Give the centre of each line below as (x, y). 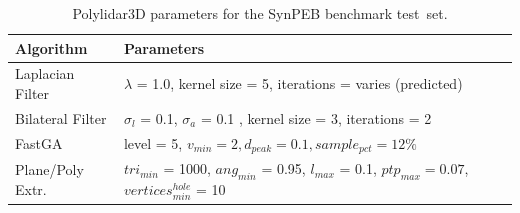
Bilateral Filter (61, 117)
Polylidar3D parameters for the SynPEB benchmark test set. (260, 13)
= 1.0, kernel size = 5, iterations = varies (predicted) (299, 83)
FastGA (39, 143)
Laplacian (45, 73)
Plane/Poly (49, 169)
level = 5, (153, 142)
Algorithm (51, 47)
